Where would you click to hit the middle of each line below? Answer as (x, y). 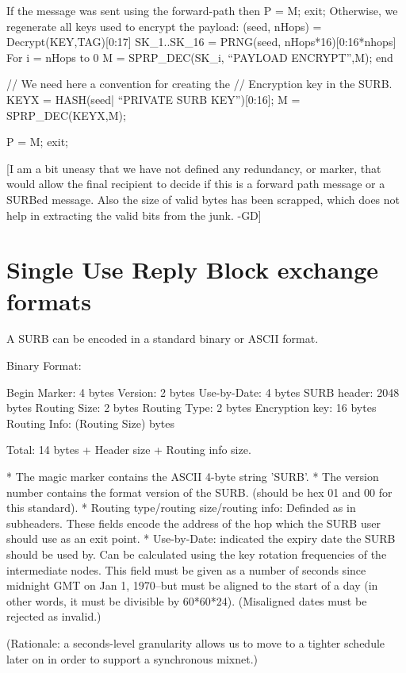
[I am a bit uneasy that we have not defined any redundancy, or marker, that (194, 168)
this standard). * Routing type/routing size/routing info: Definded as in (181, 508)
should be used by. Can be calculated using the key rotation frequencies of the (197, 554)
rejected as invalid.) (54, 616)
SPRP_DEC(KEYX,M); (66, 115)
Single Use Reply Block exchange (193, 269)
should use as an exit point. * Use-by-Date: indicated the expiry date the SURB (201, 538)
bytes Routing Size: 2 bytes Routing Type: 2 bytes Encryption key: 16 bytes (192, 408)
